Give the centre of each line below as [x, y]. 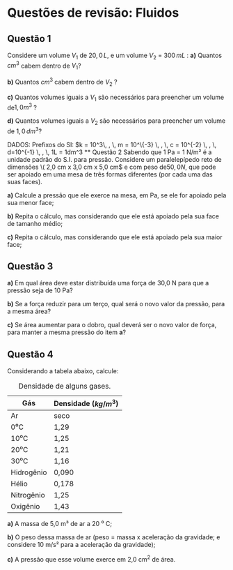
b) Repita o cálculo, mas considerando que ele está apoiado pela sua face [113, 216]
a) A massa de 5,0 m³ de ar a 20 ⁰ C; [60, 523]
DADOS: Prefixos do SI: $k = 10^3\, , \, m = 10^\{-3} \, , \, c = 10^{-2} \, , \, [112, 144]
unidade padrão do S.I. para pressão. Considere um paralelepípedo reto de [114, 159]
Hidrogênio [29, 472]
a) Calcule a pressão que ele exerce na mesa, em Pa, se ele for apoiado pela [117, 195]
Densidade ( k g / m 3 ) [86, 403]
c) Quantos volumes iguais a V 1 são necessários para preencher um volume [116, 98]
